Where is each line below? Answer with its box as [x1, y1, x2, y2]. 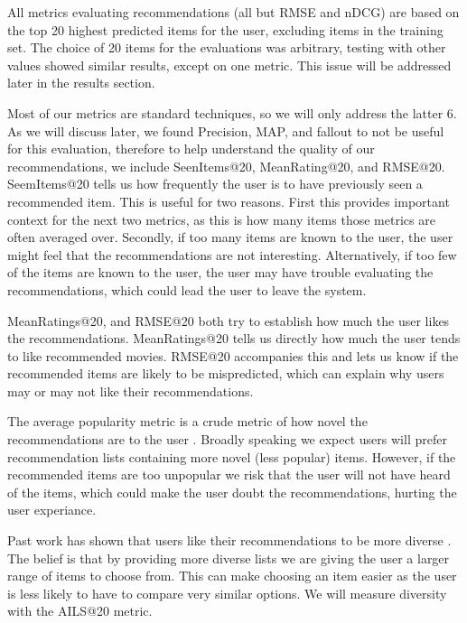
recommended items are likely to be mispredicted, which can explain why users [7, 364, 444, 383]
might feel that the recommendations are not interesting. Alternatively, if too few [7, 245, 457, 264]
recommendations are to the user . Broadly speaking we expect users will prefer [7, 430, 447, 449]
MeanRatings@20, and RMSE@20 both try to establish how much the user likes [7, 311, 450, 330]
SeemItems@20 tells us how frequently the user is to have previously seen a [7, 174, 423, 193]
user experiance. [7, 500, 97, 519]
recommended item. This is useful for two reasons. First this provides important [7, 191, 450, 210]
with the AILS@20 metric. [7, 601, 153, 620]
